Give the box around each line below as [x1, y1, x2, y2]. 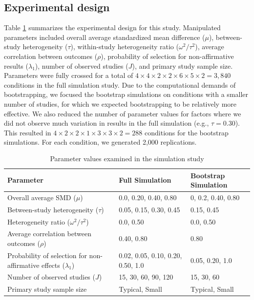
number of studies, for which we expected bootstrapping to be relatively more [4, 98, 237, 109]
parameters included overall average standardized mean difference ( [4, 32, 205, 42]
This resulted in [4, 127, 51, 137]
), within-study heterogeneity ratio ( [70, 41, 179, 52]
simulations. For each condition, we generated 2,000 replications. [4, 137, 197, 147]
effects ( [42, 260, 65, 270]
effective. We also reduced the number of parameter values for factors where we [4, 108, 241, 118]
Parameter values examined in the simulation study [50, 153, 204, 163]
